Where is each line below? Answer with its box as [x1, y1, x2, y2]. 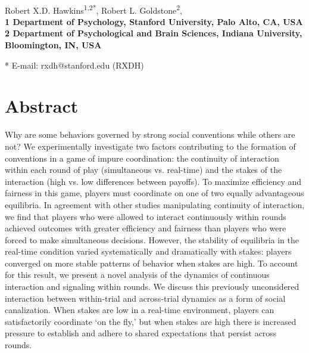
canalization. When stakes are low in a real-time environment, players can [5, 304, 274, 316]
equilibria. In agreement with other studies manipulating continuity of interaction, [5, 198, 305, 210]
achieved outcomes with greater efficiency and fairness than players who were [5, 222, 286, 234]
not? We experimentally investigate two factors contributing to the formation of [5, 140, 296, 152]
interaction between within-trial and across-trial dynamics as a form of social [5, 292, 286, 304]
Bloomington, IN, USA [5, 39, 102, 51]
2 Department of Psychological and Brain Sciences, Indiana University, [5, 27, 302, 39]
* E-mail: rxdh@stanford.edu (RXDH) [5, 58, 144, 71]
